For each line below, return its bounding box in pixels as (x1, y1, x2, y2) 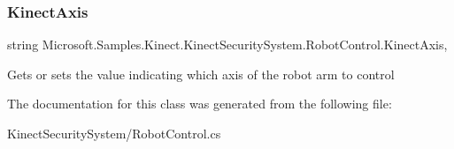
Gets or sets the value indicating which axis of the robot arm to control (7, 64, 395, 83)
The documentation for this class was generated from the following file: (7, 94, 392, 113)
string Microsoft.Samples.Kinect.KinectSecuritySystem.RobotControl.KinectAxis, (7, 35, 448, 54)
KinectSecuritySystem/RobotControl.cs (7, 124, 221, 142)
